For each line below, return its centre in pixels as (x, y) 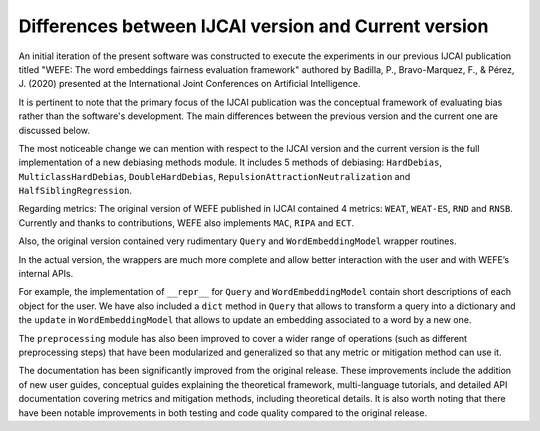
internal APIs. (46, 274)
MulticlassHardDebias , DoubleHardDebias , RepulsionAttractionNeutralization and (214, 176)
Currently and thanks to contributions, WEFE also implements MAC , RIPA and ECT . (186, 222)
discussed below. (54, 130)
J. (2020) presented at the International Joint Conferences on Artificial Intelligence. (189, 84)
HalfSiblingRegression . (75, 191)
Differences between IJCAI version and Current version (253, 26)
